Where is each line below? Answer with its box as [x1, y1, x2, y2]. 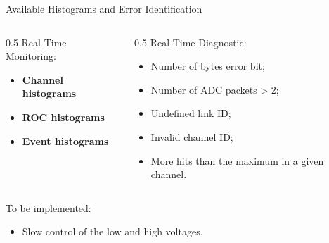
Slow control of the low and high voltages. [22, 224, 203, 239]
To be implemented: [6, 200, 91, 215]
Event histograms [22, 133, 109, 148]
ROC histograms [22, 109, 105, 124]
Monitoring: [6, 49, 57, 63]
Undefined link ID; [150, 106, 231, 120]
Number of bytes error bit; [150, 58, 265, 73]
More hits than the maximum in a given [150, 153, 324, 168]
